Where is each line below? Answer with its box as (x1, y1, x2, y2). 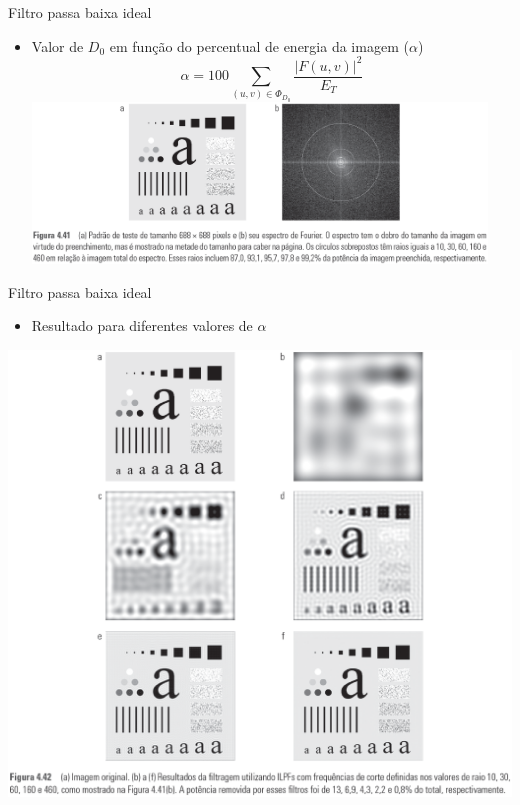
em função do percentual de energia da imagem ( (109, 35, 409, 56)
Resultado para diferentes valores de (31, 315, 253, 336)
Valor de (31, 35, 84, 56)
